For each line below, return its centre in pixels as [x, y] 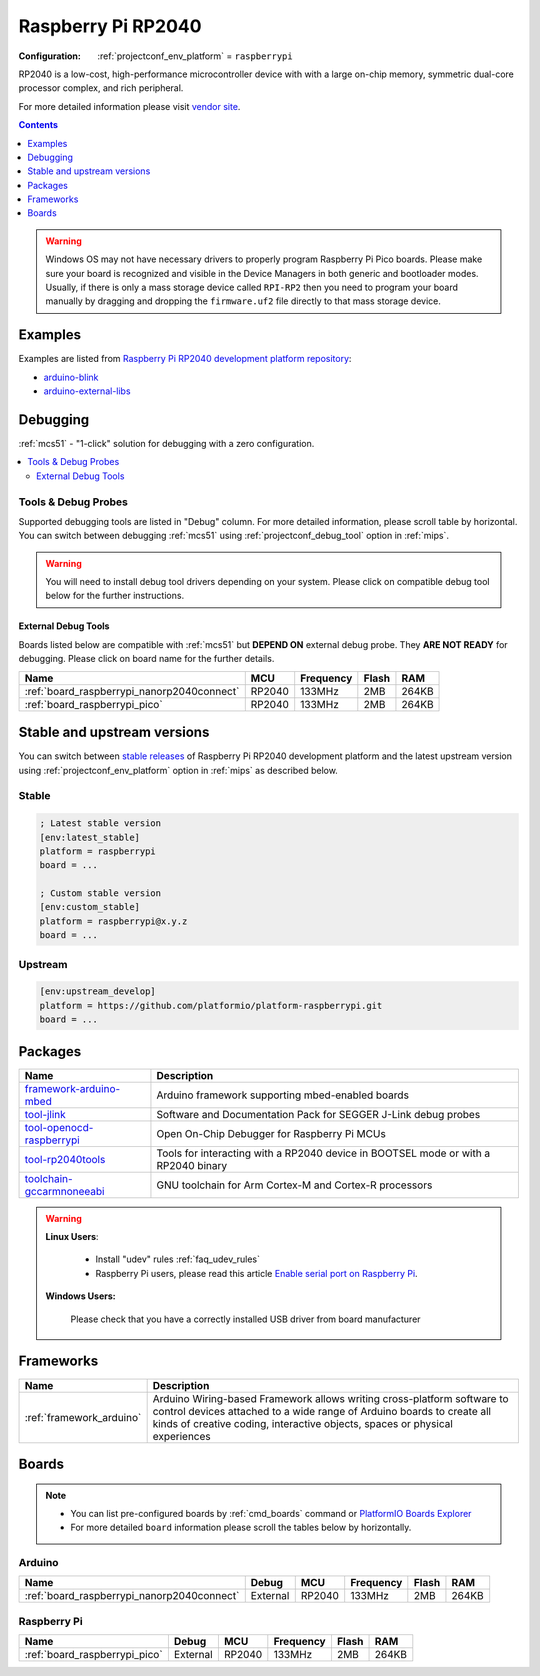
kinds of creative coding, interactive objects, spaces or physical [303, 1423]
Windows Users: [80, 1296]
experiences [181, 1436]
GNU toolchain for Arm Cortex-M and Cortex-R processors [294, 1185]
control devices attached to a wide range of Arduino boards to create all [322, 1411]
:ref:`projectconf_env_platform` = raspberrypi [195, 56]
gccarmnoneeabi [64, 1191]
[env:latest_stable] [89, 837]
